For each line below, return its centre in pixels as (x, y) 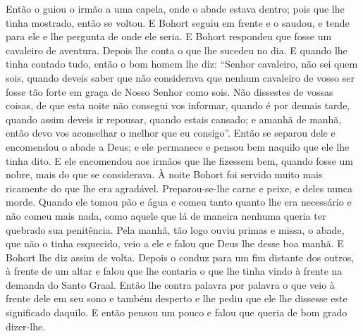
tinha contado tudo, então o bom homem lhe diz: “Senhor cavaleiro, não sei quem (182, 64)
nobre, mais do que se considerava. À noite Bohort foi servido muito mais (164, 174)
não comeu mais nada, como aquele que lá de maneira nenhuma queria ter (166, 215)
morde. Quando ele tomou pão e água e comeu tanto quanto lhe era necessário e (179, 202)
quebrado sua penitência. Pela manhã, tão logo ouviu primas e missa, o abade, (175, 229)
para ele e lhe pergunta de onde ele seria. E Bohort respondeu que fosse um (169, 36)
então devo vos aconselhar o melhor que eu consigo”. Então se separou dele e (171, 133)
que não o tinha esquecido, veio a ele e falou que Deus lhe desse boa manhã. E (175, 243)
